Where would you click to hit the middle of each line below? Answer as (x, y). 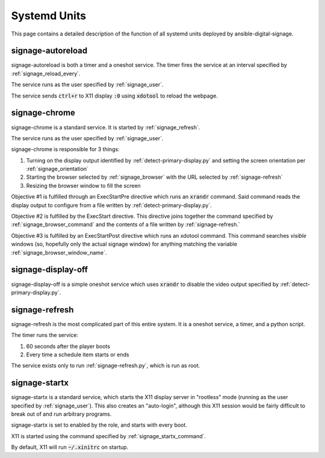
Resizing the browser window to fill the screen (83, 185)
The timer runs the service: (45, 335)
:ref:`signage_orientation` (57, 169)
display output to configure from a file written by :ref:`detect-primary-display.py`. (111, 205)
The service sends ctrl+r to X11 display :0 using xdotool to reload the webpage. (114, 96)
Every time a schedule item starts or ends (78, 354)
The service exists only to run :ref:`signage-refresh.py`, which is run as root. (106, 366)
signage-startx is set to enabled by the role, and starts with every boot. (99, 425)
